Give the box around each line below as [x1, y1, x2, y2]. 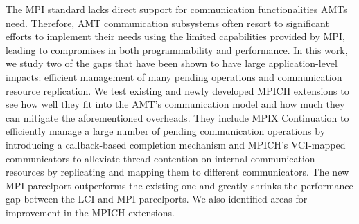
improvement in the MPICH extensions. [6, 205, 175, 219]
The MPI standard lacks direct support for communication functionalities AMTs [6, 2, 347, 16]
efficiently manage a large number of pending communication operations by [6, 124, 326, 138]
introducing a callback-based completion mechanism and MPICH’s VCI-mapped [6, 137, 346, 151]
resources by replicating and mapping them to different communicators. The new [6, 165, 349, 179]
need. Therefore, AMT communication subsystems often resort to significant [6, 15, 329, 30]
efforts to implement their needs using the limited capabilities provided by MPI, [6, 29, 345, 44]
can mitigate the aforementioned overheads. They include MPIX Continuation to [6, 110, 349, 124]
